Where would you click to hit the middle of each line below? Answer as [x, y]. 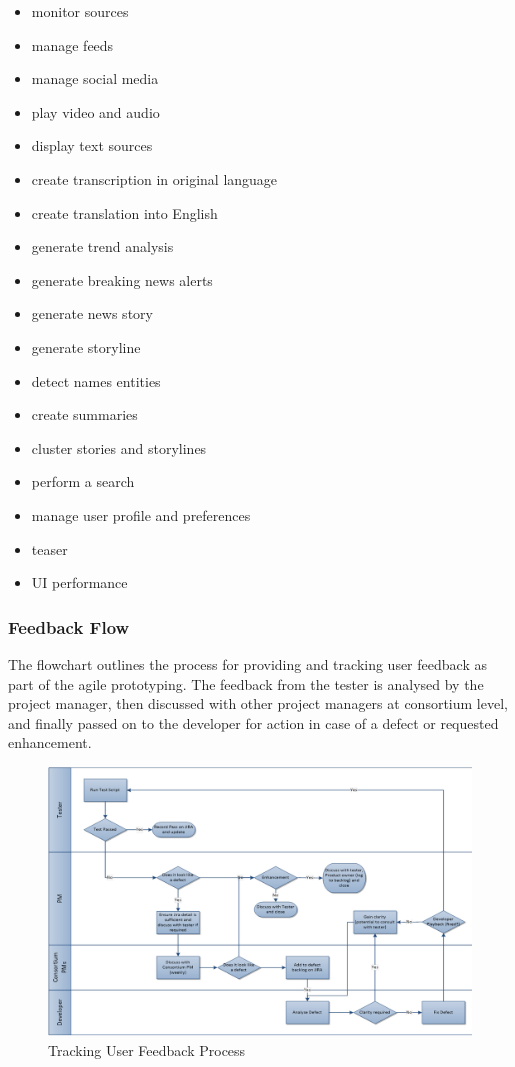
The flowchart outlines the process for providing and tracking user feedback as [247, 663]
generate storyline [86, 346]
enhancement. [50, 742]
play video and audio [95, 111]
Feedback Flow [69, 626]
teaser [49, 548]
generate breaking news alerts [122, 279]
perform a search [83, 481]
